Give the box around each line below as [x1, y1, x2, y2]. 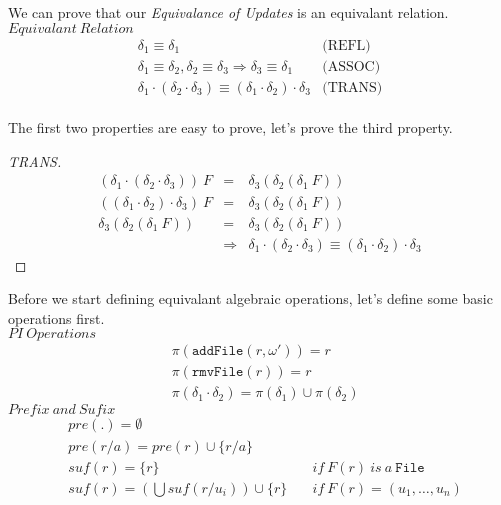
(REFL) [322, 38, 371, 53]
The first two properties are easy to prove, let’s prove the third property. [8, 117, 453, 138]
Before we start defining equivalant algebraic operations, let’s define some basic [8, 288, 493, 309]
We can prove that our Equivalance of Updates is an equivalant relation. [8, 2, 449, 22]
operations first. [8, 307, 105, 328]
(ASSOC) [322, 59, 381, 74]
